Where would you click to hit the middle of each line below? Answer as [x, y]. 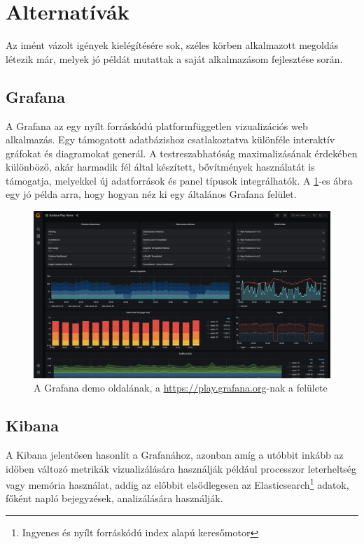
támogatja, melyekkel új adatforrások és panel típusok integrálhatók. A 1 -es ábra [179, 180]
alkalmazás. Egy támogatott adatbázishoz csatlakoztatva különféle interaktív [170, 139]
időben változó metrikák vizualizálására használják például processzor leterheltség [181, 468]
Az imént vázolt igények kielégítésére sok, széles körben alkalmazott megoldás [172, 45]
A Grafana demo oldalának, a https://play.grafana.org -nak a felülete [181, 388]
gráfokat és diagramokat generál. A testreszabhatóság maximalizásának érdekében [182, 153]
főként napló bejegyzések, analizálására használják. [114, 498]
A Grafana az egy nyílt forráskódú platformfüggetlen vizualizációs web [157, 126]
